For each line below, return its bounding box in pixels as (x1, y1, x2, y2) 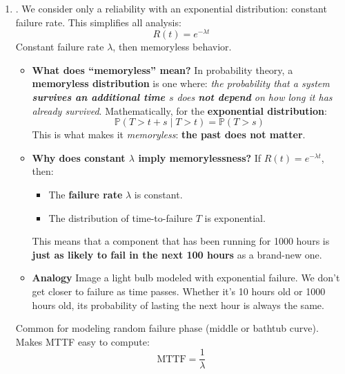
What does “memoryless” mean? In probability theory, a (32, 62, 293, 77)
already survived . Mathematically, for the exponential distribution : (32, 103, 327, 118)
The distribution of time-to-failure (48, 210, 193, 225)
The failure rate (48, 187, 123, 202)
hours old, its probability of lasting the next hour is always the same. (32, 297, 324, 312)
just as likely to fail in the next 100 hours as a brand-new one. (32, 247, 322, 261)
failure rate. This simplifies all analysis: (15, 15, 181, 29)
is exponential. (204, 210, 266, 225)
